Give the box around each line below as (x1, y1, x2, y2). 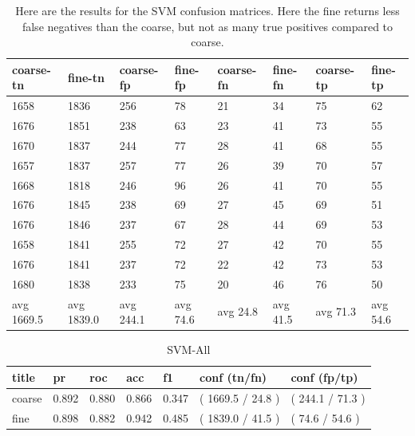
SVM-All (167, 341, 211, 358)
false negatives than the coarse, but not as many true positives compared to (22, 18, 393, 34)
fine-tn (68, 69, 105, 85)
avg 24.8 (217, 303, 259, 320)
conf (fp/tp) (290, 368, 358, 385)
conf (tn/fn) (200, 368, 267, 385)
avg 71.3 (315, 303, 356, 320)
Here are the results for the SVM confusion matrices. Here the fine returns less (15, 2, 400, 18)
